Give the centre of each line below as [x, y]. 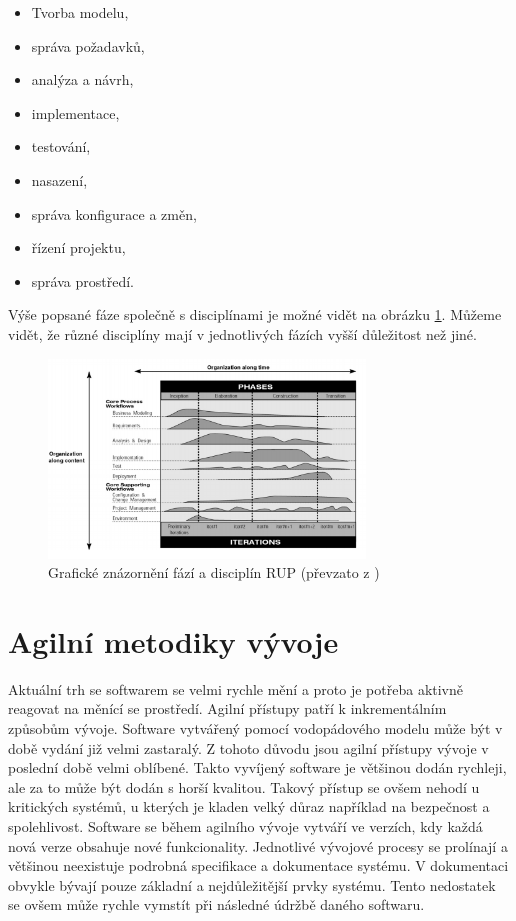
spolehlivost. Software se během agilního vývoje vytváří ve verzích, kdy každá [245, 825]
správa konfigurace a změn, [114, 213]
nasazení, [59, 179]
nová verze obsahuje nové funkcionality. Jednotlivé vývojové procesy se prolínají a [258, 845]
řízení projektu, [78, 247]
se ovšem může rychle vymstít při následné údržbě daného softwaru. [216, 904]
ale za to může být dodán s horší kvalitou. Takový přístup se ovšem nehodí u [244, 786]
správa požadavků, [88, 45]
